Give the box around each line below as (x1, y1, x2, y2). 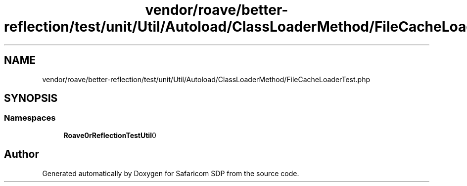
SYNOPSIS (4, 92, 58, 105)
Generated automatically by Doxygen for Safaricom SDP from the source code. (42, 169, 299, 178)
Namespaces (4, 113, 56, 123)
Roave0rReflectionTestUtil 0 (63, 131, 156, 139)
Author (4, 148, 39, 161)
